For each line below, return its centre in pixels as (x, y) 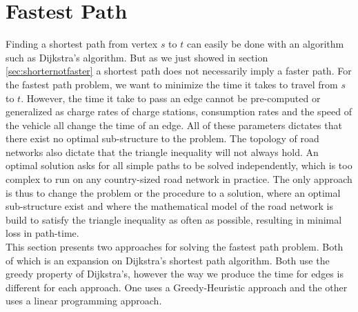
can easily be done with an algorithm (265, 44)
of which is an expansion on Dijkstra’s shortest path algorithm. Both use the (168, 260)
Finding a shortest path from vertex (82, 44)
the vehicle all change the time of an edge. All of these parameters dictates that (174, 125)
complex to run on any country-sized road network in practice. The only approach (179, 179)
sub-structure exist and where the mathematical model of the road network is (169, 206)
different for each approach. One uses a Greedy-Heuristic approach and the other (177, 287)
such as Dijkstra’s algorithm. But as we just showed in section (137, 57)
